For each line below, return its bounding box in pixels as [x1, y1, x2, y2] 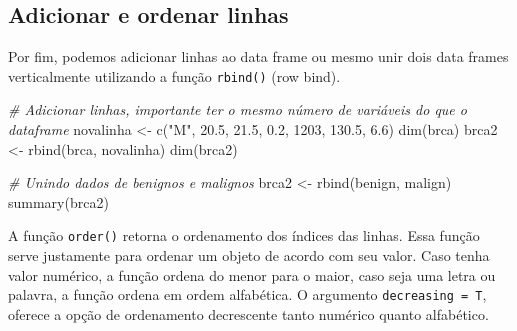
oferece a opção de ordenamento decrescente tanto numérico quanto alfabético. [8, 303, 489, 324]
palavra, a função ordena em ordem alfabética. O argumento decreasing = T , [8, 284, 487, 305]
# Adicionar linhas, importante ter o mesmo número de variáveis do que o [8, 99, 467, 120]
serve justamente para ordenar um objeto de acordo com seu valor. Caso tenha [8, 245, 490, 266]
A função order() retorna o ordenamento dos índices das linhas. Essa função [8, 225, 480, 246]
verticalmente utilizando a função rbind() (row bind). [8, 65, 341, 86]
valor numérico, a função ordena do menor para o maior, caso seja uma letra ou [8, 264, 496, 285]
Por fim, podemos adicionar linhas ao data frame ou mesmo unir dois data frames [8, 46, 509, 67]
